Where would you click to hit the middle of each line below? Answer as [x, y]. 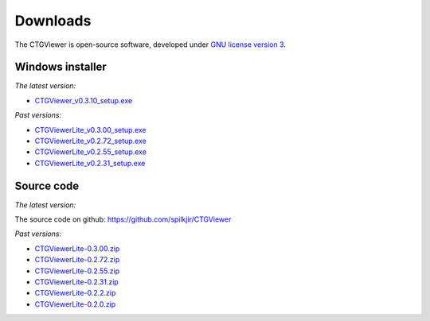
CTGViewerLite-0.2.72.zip [77, 260]
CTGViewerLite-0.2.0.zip [75, 304]
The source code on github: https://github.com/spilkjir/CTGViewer [123, 219]
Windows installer [61, 67]
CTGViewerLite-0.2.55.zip [77, 271]
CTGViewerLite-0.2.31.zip [76, 282]
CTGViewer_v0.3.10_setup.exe [84, 100]
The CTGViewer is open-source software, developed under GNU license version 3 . [150, 44]
